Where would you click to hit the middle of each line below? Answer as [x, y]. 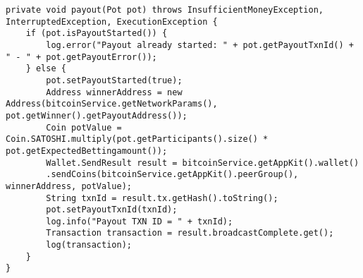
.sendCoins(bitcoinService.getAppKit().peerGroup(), [172, 175]
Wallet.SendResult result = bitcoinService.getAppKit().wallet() [203, 163]
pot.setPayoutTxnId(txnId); [112, 210]
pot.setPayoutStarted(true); [114, 80]
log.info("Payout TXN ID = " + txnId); [140, 221]
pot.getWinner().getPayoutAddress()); [97, 115]
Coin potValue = [84, 127]
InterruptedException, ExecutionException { [112, 22]
